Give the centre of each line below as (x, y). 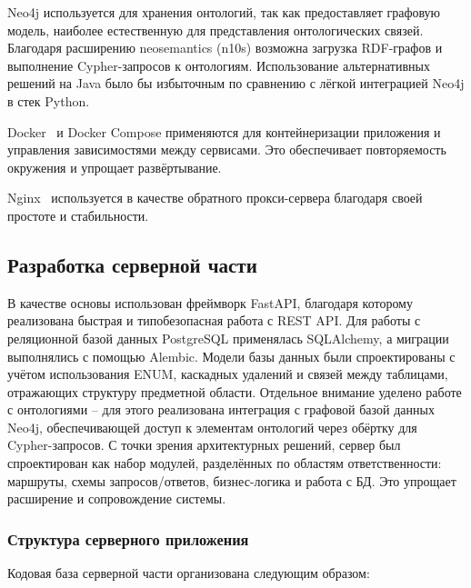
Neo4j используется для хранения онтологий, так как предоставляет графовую (224, 12)
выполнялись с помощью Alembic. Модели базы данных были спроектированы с (231, 356)
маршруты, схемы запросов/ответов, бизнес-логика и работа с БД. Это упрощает (232, 480)
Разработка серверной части (132, 264)
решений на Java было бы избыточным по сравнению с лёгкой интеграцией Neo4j (236, 83)
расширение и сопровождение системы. (117, 498)
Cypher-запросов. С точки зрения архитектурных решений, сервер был (204, 445)
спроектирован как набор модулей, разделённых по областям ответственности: (225, 463)
